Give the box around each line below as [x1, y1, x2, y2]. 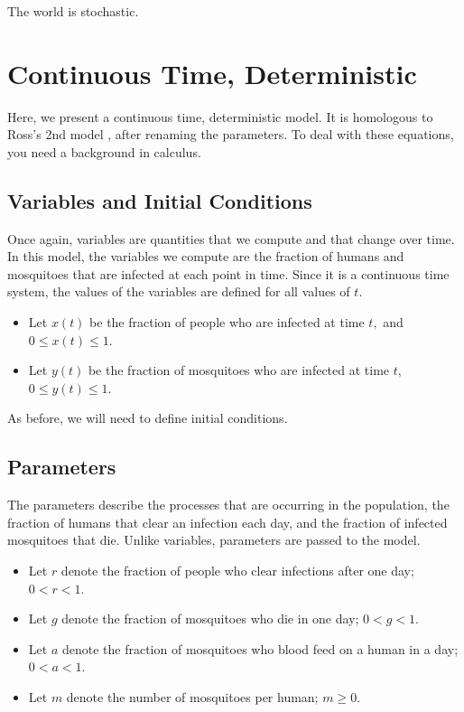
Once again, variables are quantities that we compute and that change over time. [7, 229, 455, 248]
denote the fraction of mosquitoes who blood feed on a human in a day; [61, 639, 459, 658]
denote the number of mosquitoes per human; [66, 688, 319, 706]
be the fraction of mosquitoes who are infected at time [88, 361, 390, 379]
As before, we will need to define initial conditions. [7, 408, 288, 427]
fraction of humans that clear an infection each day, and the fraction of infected [7, 512, 448, 531]
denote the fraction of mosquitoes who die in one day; [61, 609, 359, 628]
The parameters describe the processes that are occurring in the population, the [7, 495, 450, 514]
